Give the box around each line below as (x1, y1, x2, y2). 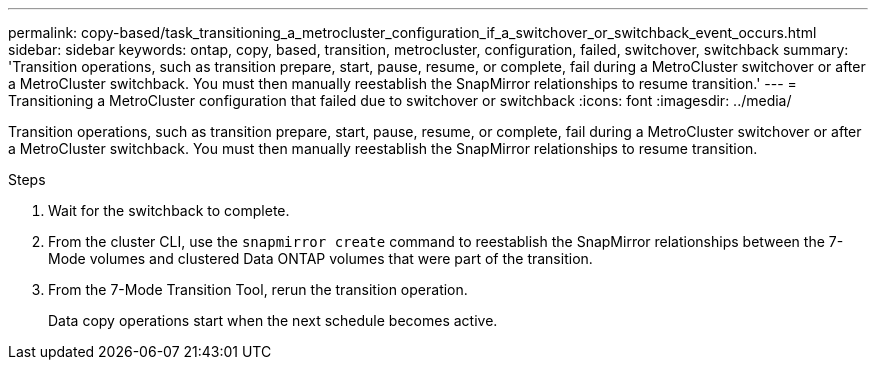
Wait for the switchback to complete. (48, 202, 290, 219)
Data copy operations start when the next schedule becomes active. (48, 312, 498, 329)
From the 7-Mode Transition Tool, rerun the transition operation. (48, 281, 468, 298)
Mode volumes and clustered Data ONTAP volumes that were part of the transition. (48, 250, 593, 267)
